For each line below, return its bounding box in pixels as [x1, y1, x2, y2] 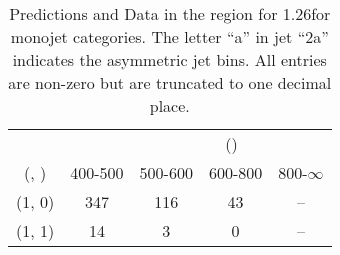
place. [149, 94, 190, 117]
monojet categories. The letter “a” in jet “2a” [10, 25, 329, 48]
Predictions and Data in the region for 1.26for [9, 2, 331, 25]
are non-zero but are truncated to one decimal [8, 71, 332, 94]
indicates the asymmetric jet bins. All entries [12, 48, 327, 71]
